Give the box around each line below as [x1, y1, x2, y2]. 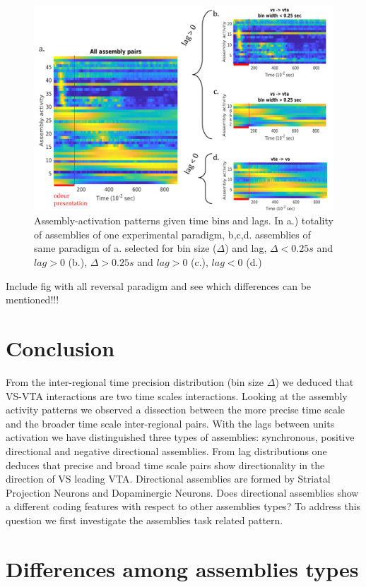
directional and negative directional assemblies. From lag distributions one [6, 443, 327, 458]
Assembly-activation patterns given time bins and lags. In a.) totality [34, 213, 333, 228]
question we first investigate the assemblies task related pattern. [6, 512, 283, 527]
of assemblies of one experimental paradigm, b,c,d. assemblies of [34, 226, 311, 241]
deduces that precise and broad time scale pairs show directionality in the [6, 457, 325, 472]
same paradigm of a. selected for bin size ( [34, 241, 217, 255]
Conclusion [6, 334, 115, 363]
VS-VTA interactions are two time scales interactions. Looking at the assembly [6, 388, 348, 403]
